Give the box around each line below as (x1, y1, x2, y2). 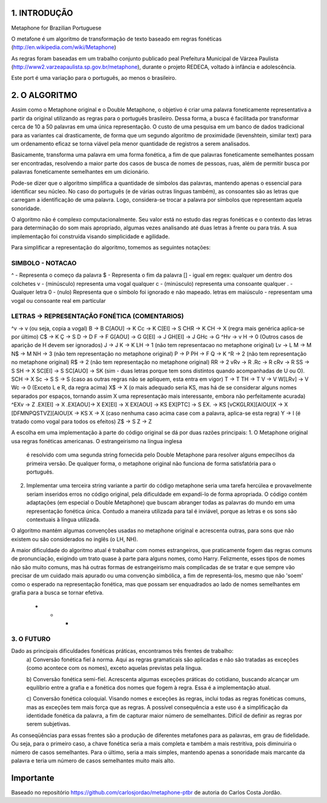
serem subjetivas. (26, 721, 71, 728)
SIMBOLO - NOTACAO (11, 259, 77, 267)
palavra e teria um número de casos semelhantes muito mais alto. (11, 757, 176, 764)
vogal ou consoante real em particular (11, 297, 106, 304)
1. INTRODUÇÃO (11, 8, 73, 18)
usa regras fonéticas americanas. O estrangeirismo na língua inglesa (11, 437, 183, 444)
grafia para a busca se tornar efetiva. (11, 589, 104, 596)
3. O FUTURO (11, 635, 51, 643)
